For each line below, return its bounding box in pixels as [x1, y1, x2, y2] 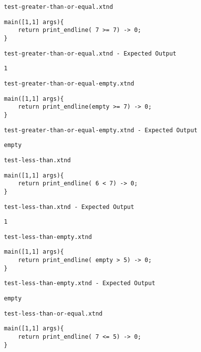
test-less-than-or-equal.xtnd [4, 310, 103, 317]
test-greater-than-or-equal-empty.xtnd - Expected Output [4, 126, 198, 134]
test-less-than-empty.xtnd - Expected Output [4, 280, 155, 287]
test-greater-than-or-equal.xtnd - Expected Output [4, 50, 176, 57]
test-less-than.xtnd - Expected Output [4, 203, 134, 210]
